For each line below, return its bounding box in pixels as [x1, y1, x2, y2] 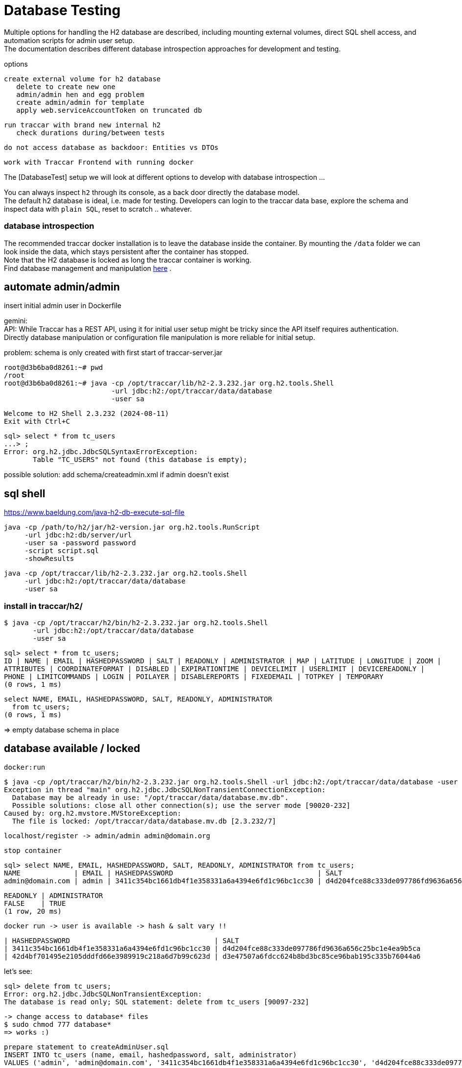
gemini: [4, 316, 28, 325]
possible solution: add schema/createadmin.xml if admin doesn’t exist [4, 470, 229, 479]
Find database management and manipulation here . [4, 264, 172, 272]
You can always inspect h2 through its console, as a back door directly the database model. [4, 188, 300, 196]
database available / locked [4, 742, 140, 755]
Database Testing [4, 2, 121, 19]
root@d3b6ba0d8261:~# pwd [4, 364, 103, 372]
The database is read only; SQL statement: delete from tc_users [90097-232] [4, 997, 309, 1006]
